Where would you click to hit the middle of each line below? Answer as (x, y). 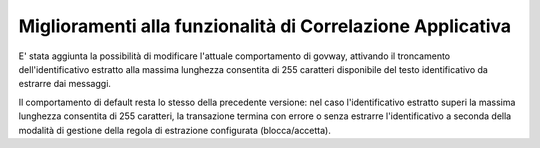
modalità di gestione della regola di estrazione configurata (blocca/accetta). (175, 130)
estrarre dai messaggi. (65, 84)
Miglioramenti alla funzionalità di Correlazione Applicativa (265, 26)
